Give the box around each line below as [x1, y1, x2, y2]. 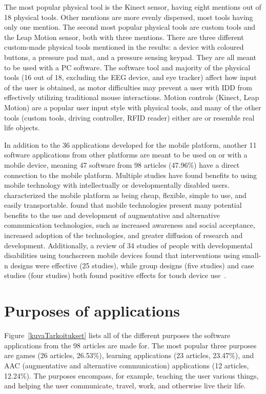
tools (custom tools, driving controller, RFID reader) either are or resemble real [4, 112, 255, 123]
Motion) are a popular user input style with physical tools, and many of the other [4, 102, 261, 112]
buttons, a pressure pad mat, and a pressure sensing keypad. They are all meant [4, 51, 256, 62]
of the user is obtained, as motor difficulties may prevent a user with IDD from [4, 82, 252, 92]
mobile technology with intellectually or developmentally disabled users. [4, 180, 230, 190]
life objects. [4, 122, 40, 133]
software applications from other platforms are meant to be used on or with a [4, 149, 248, 160]
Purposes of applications [4, 300, 180, 321]
